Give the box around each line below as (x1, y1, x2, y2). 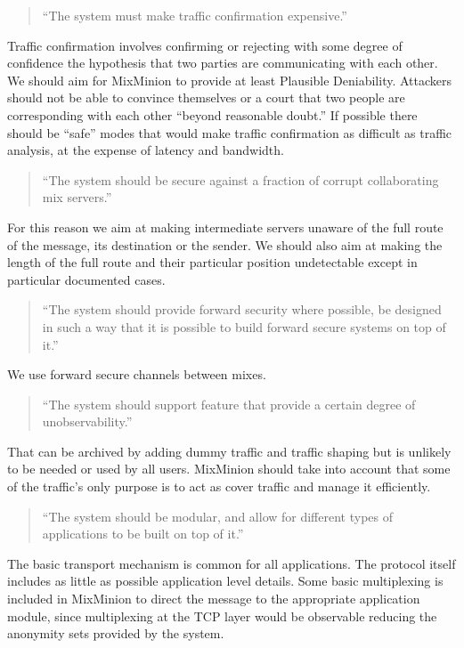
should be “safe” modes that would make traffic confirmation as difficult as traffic (7, 123, 452, 142)
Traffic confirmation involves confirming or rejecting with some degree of (7, 36, 403, 54)
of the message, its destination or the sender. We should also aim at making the (7, 235, 443, 254)
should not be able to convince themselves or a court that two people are (7, 88, 405, 107)
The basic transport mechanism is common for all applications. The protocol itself (7, 554, 456, 572)
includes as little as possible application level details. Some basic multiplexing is (7, 571, 444, 590)
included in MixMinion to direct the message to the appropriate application (7, 589, 420, 608)
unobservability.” (42, 412, 133, 431)
